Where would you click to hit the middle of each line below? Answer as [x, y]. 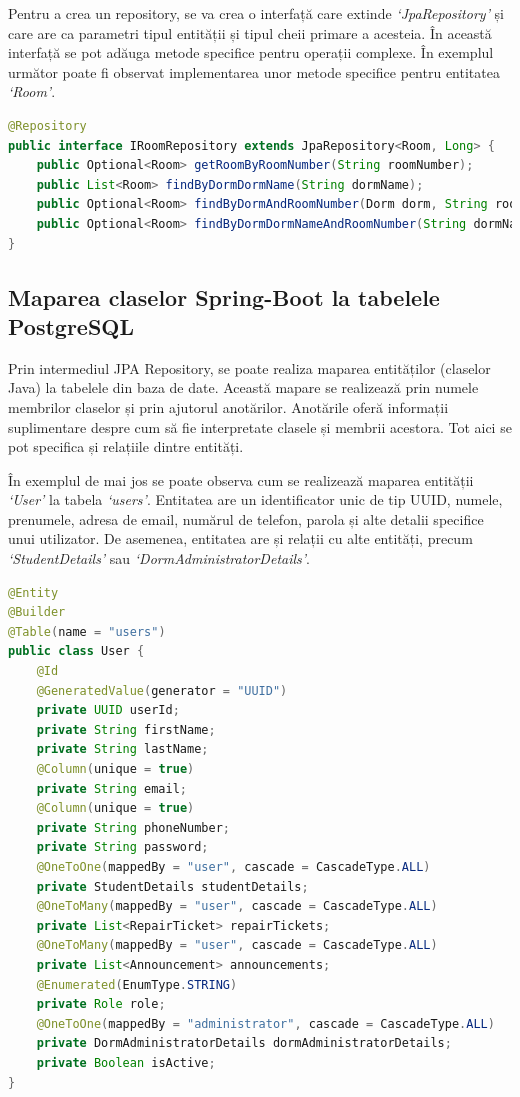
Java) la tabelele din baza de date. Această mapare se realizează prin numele [243, 387]
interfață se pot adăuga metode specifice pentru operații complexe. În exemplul [251, 52]
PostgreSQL [71, 325]
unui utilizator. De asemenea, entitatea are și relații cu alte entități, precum [240, 538]
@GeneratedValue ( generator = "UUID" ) [162, 690]
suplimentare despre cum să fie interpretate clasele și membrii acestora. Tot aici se [260, 426]
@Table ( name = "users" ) [87, 631]
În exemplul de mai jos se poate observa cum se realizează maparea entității [241, 479]
